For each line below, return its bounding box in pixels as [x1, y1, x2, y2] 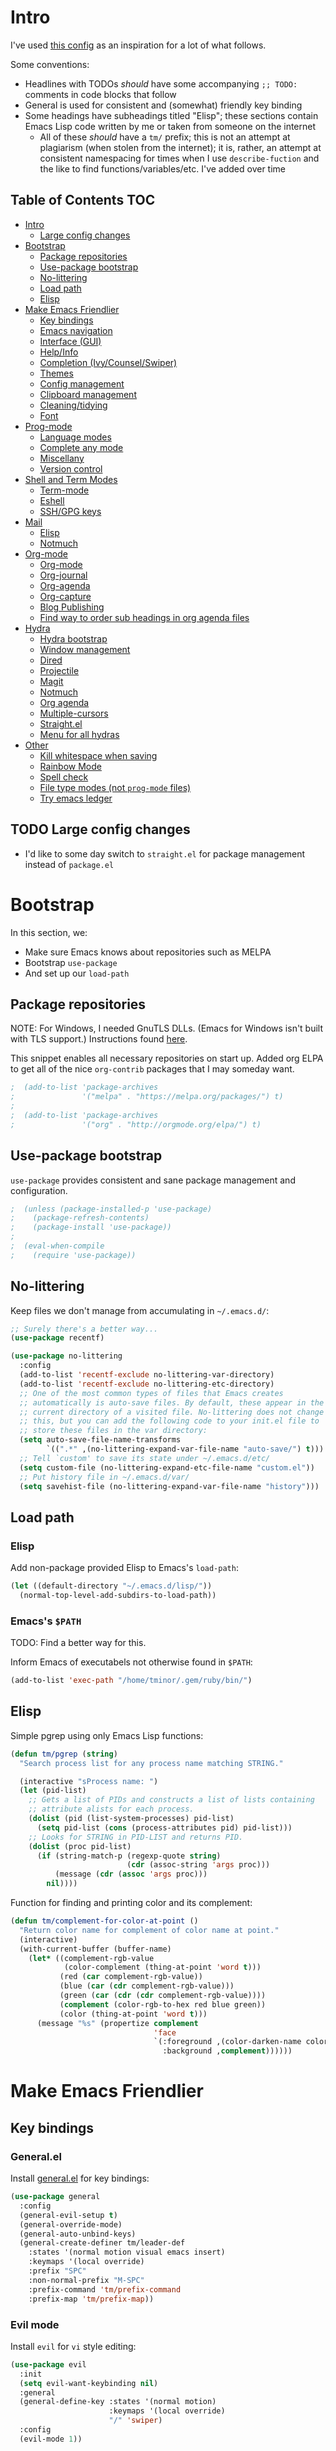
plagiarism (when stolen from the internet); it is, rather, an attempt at [39, 141, 322, 153]
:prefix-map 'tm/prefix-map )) [28, 2294, 155, 2304]
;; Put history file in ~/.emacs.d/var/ [19, 1472, 190, 1482]
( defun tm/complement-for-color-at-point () [10, 1916, 199, 1926]
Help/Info [39, 346, 79, 358]
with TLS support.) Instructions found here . [10, 1033, 188, 1045]
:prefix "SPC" [28, 2266, 87, 2276]
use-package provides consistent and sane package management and [10, 1174, 296, 1186]
